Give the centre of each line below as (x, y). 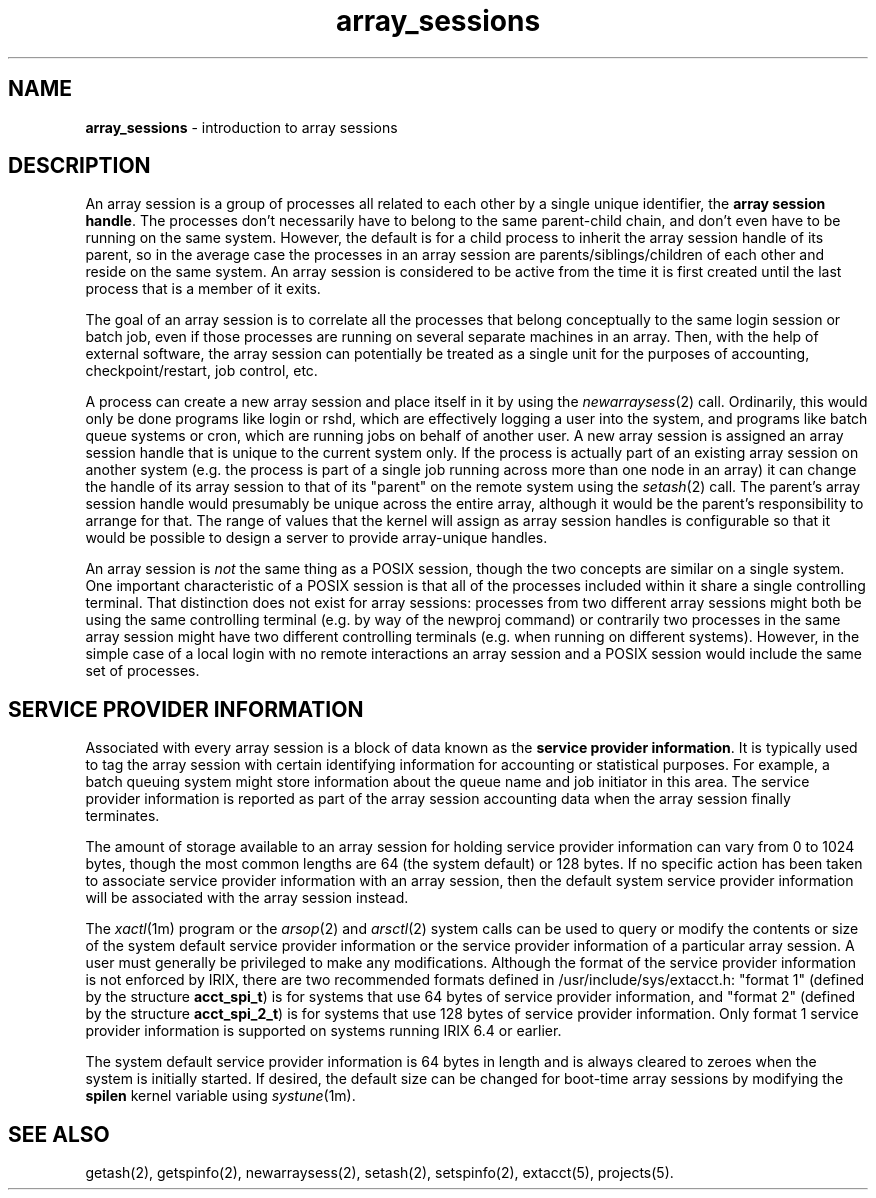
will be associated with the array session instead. (247, 898)
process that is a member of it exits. (203, 289)
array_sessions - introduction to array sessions (241, 127)
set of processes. (142, 671)
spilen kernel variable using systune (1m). (220, 1096)
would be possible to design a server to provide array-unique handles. (316, 538)
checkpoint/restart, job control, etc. (201, 371)
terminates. (122, 816)
